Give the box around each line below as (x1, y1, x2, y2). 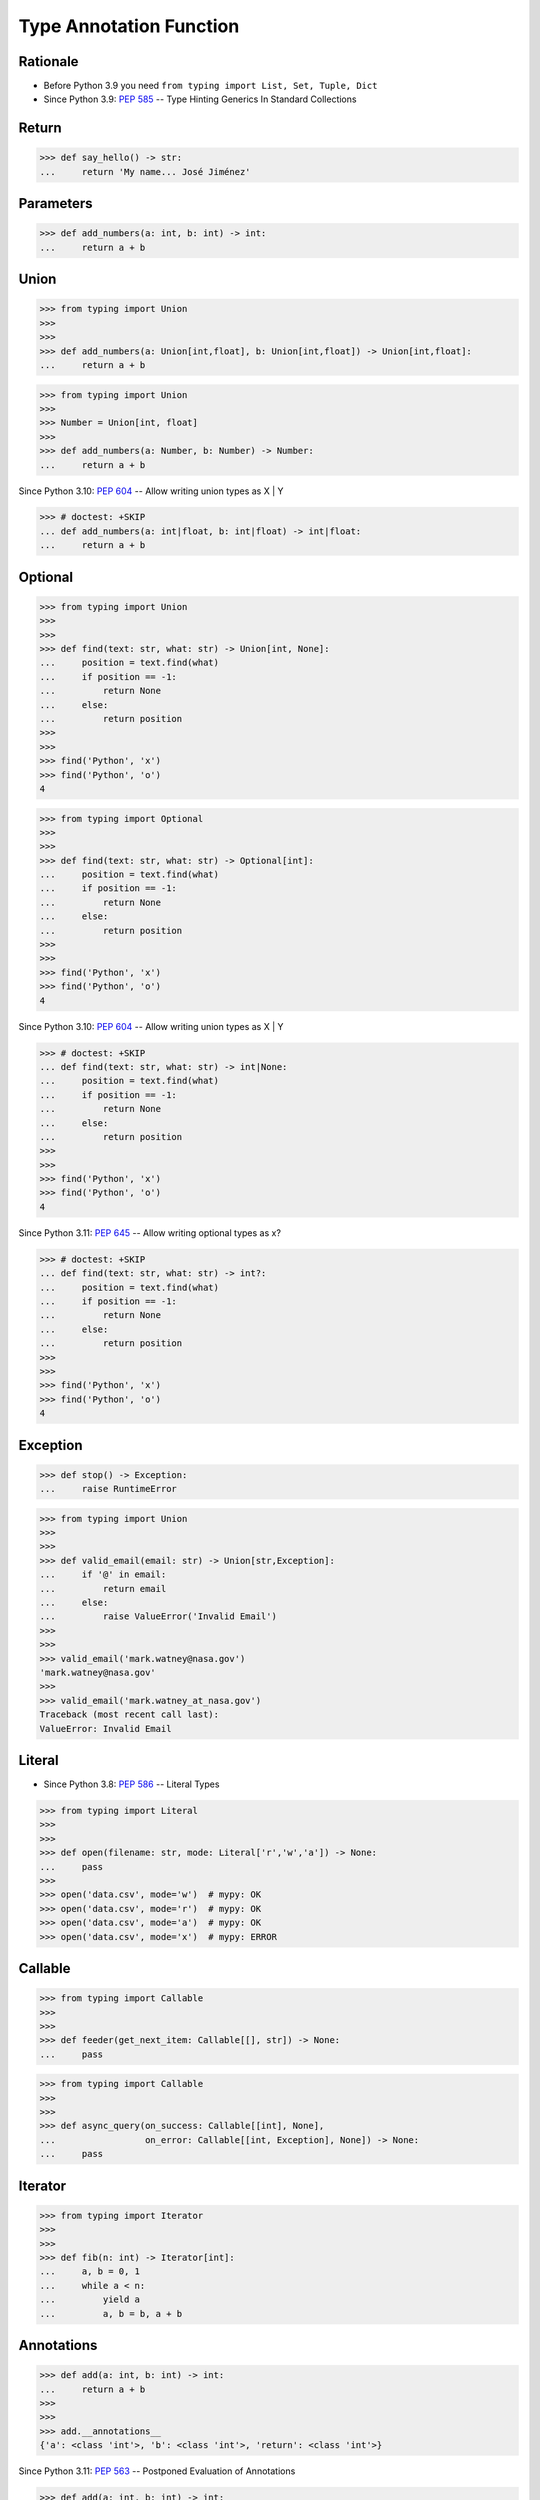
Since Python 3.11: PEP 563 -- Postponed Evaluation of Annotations (18, 2465, 296, 2477)
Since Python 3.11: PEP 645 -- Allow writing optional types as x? (18, 1226, 282, 1239)
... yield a (39, 2294, 140, 2305)
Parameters (18, 195, 93, 212)
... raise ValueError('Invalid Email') (39, 1611, 277, 1622)
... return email (39, 1583, 167, 1594)
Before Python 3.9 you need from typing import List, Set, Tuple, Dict (43, 80, 378, 92)
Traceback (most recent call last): (39, 1709, 220, 1720)
